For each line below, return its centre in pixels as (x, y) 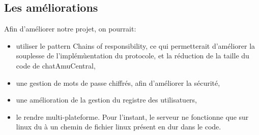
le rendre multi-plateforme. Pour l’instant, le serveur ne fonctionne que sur (132, 116)
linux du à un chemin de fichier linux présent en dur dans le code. (119, 127)
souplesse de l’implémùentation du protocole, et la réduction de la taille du (133, 56)
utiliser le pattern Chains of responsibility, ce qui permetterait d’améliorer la (136, 45)
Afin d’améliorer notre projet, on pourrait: (70, 29)
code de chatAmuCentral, (56, 65)
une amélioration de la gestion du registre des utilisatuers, (107, 100)
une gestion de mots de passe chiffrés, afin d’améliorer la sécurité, (118, 82)
